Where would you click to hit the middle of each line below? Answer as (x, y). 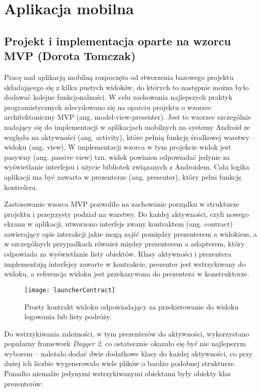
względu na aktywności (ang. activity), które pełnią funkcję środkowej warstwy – (130, 137)
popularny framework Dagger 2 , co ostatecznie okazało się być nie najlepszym (125, 343)
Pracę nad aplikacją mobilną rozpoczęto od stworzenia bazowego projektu (119, 77)
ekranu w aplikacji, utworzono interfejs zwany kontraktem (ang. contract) (119, 224)
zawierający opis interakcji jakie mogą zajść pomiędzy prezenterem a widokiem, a (131, 233)
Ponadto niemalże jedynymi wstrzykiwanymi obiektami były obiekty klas (118, 373)
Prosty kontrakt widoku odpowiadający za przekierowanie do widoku (132, 306)
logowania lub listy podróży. (68, 316)
